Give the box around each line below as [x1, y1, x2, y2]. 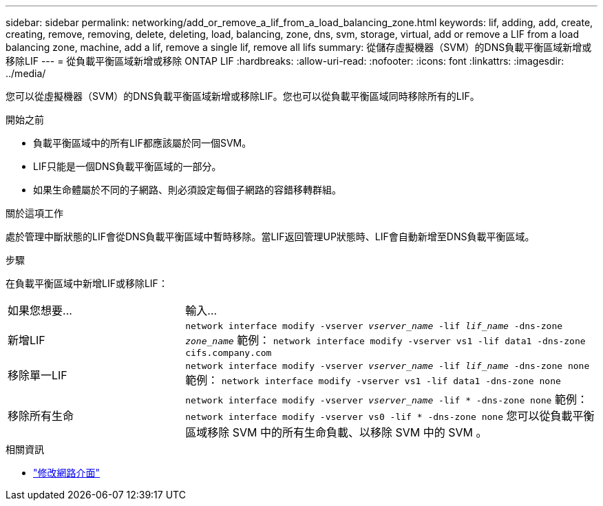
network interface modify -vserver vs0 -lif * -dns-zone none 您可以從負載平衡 [185, 409, 595, 423]
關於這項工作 [6, 207, 63, 219]
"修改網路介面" [33, 467, 100, 478]
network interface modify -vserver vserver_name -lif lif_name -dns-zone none [185, 361, 590, 371]
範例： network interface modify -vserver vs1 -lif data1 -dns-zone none [185, 373, 561, 387]
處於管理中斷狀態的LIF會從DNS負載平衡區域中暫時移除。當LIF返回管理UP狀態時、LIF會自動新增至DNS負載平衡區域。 [6, 231, 535, 242]
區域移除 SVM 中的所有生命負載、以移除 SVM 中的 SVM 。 [185, 425, 487, 439]
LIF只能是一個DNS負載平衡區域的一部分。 [33, 160, 222, 172]
